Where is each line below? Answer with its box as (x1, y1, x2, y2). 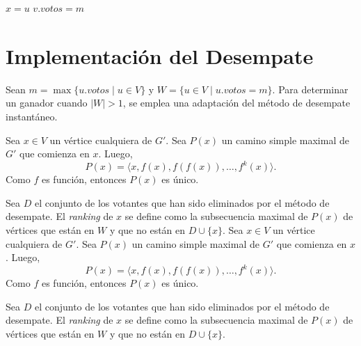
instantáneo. (6, 109, 58, 123)
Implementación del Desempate (6, 41, 314, 70)
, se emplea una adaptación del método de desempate (122, 95, 351, 110)
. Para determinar (272, 81, 348, 96)
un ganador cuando (6, 95, 88, 110)
